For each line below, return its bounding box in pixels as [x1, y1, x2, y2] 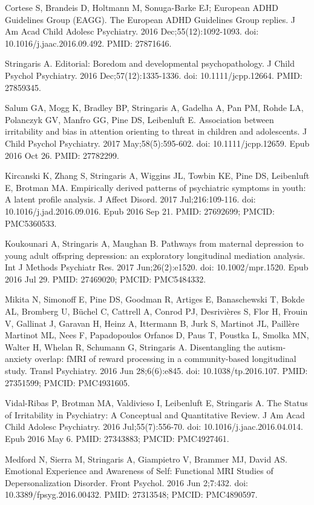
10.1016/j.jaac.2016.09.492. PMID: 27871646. [5, 36, 172, 49]
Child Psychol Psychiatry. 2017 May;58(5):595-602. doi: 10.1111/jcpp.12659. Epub [5, 136, 310, 149]
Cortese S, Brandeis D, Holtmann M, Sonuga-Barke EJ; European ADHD [5, 1, 278, 13]
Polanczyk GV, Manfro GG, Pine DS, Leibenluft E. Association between [5, 113, 274, 125]
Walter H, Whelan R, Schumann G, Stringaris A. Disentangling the [5, 340, 255, 353]
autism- [258, 340, 286, 353]
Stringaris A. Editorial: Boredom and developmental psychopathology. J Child [5, 57, 295, 70]
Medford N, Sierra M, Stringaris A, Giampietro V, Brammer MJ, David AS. [5, 452, 288, 465]
